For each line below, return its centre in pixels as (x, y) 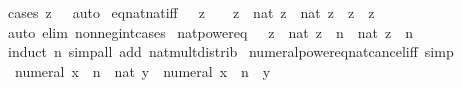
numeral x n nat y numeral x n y (142, 70)
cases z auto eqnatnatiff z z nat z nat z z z (191, 12)
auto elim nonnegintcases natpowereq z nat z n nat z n (210, 31)
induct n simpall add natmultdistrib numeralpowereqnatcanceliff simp (230, 51)
